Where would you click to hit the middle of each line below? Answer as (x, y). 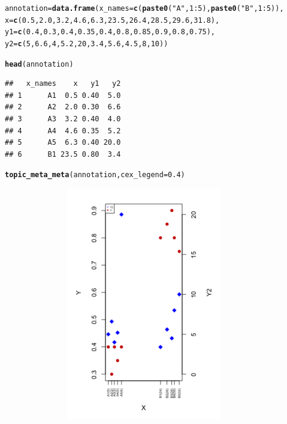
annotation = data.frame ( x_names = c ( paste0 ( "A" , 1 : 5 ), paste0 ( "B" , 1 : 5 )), (144, 8)
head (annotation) (39, 64)
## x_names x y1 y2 (63, 84)
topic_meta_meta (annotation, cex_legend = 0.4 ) (95, 175)
